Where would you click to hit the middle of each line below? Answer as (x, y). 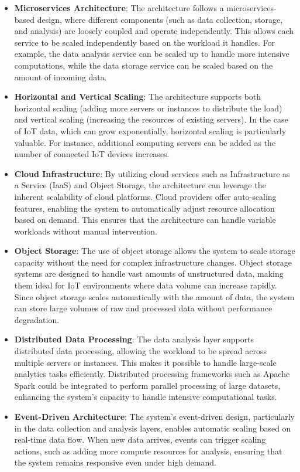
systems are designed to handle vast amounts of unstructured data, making (149, 274)
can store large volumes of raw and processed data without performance (143, 308)
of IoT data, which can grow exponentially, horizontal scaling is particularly (150, 130)
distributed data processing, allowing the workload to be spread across (140, 351)
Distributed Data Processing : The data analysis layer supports (134, 339)
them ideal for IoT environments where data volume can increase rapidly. (146, 285)
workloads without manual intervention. (86, 231)
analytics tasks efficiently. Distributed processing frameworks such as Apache (152, 374)
